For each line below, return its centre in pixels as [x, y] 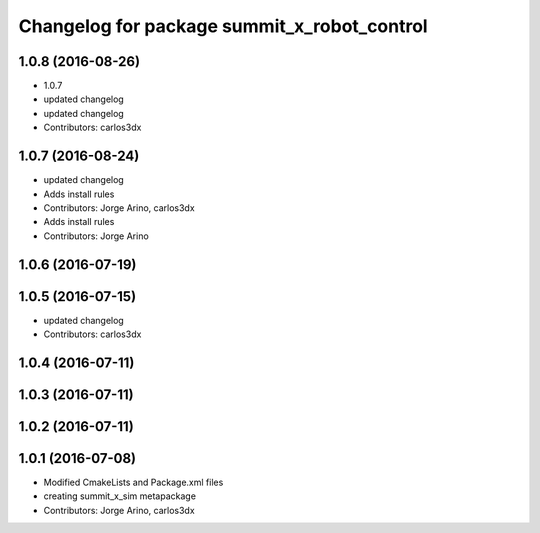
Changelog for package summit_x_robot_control [223, 26]
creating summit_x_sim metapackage [120, 496]
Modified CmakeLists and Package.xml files [133, 482]
